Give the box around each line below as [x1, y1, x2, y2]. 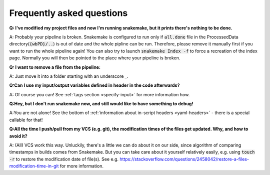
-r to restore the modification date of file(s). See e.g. [9, 156, 119, 162]
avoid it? [9, 133, 27, 139]
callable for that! [9, 117, 43, 123]
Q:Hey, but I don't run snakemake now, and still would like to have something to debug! [9, 101, 193, 107]
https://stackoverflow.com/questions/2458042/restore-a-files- [119, 156, 249, 162]
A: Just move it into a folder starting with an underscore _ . [9, 73, 128, 79]
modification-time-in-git [9, 163, 59, 169]
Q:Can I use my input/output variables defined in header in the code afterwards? [9, 82, 180, 88]
